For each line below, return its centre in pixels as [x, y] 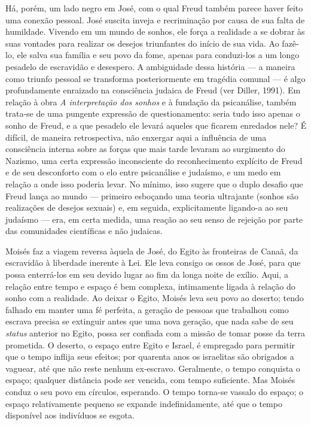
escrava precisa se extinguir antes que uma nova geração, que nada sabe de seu [150, 321]
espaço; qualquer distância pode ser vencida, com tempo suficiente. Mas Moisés [150, 380]
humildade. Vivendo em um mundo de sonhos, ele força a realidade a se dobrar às [155, 31]
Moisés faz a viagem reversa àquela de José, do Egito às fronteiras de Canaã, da [152, 251]
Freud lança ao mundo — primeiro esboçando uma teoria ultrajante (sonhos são [152, 195]
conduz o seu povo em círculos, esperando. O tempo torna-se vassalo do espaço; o [154, 391]
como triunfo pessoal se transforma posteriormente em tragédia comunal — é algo [155, 78]
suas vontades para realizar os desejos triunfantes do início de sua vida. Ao [142, 43]
